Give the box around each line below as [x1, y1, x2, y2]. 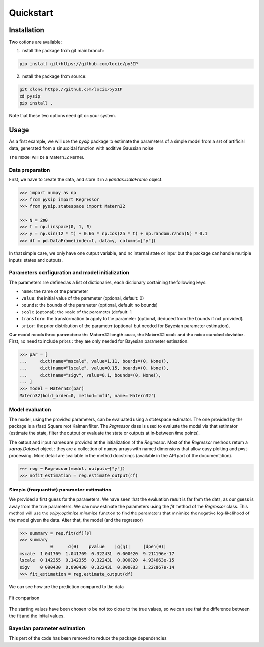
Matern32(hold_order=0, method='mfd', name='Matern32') [19, 393, 156, 398]
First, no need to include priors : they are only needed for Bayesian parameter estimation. [9, 338, 189, 344]
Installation [9, 26, 44, 34]
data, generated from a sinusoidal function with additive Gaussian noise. [9, 145, 155, 151]
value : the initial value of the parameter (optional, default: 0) [21, 295, 144, 301]
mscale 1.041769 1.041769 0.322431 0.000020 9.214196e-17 [19, 551, 175, 556]
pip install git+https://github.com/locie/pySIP [19, 61, 138, 67]
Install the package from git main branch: [21, 48, 104, 54]
